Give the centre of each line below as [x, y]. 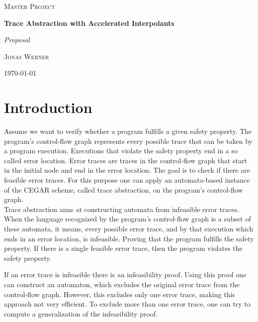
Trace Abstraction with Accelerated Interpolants [89, 23]
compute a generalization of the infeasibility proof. [81, 313]
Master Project [30, 6]
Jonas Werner [27, 56]
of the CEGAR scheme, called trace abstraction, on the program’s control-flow [124, 189]
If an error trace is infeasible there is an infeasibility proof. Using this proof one [125, 274]
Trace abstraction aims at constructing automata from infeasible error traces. [122, 209]
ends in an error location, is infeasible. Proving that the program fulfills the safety [129, 238]
